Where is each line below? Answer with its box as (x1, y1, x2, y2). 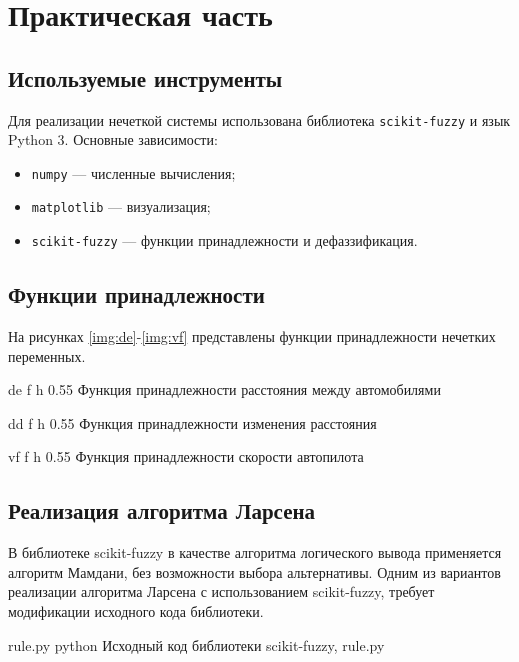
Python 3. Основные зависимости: (8, 129, 218, 150)
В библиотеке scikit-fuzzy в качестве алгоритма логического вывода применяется (8, 542, 502, 563)
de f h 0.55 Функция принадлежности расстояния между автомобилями (8, 379, 441, 400)
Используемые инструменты (8, 62, 283, 93)
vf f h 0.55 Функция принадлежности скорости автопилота (8, 446, 364, 467)
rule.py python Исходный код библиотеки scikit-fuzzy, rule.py (8, 634, 385, 655)
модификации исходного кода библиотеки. (8, 600, 264, 621)
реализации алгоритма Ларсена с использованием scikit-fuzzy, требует (8, 581, 435, 602)
